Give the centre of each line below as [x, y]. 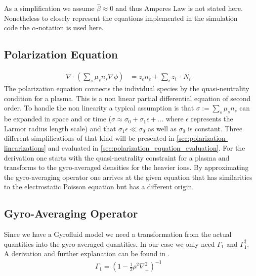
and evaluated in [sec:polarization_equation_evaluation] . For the [147, 148]
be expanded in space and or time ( [58, 119]
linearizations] [25, 148]
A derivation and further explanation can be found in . [87, 253]
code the [17, 28]
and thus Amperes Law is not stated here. [179, 8]
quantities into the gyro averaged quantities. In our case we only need [109, 244]
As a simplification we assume [49, 8]
